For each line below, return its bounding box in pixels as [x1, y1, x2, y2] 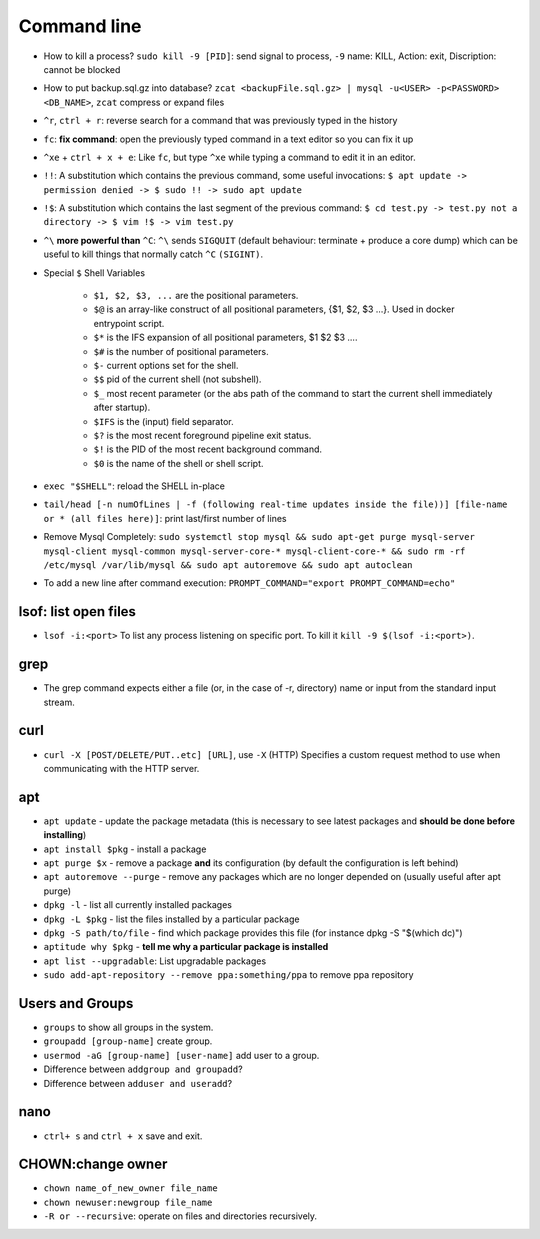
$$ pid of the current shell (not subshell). [93, 373, 262, 385]
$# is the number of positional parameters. [93, 345, 269, 357]
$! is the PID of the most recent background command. [93, 443, 323, 455]
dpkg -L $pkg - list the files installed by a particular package [43, 913, 300, 925]
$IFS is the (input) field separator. [93, 415, 234, 427]
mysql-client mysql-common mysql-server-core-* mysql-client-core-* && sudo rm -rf [43, 545, 466, 557]
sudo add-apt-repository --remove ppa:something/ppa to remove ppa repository [43, 969, 414, 981]
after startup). [93, 401, 151, 414]
